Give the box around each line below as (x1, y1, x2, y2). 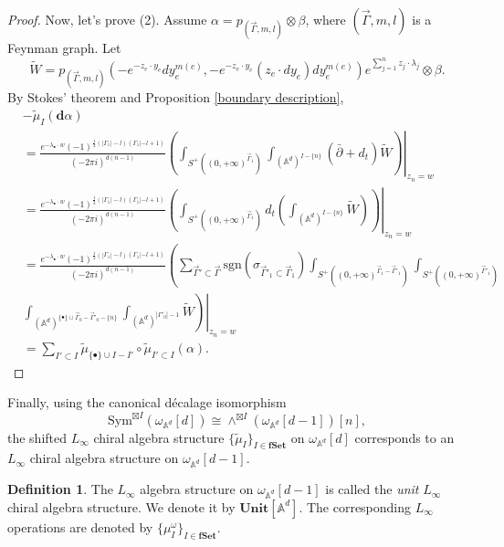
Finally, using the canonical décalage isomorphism (7, 393, 287, 412)
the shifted (7, 427, 68, 447)
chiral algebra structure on (29, 448, 179, 468)
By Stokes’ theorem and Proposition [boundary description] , (7, 87, 344, 106)
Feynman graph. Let (7, 38, 121, 58)
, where (305, 10, 346, 28)
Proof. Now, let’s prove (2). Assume (7, 10, 207, 28)
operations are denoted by (7, 517, 153, 536)
